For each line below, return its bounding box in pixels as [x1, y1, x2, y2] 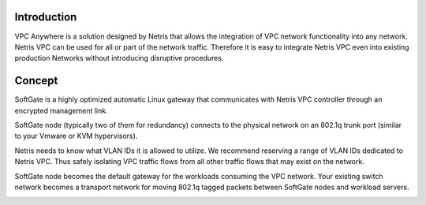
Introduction [14, 10, 77, 24]
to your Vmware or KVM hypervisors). [14, 131, 138, 141]
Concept [14, 74, 58, 88]
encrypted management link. [14, 106, 108, 115]
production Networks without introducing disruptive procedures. [14, 54, 224, 63]
